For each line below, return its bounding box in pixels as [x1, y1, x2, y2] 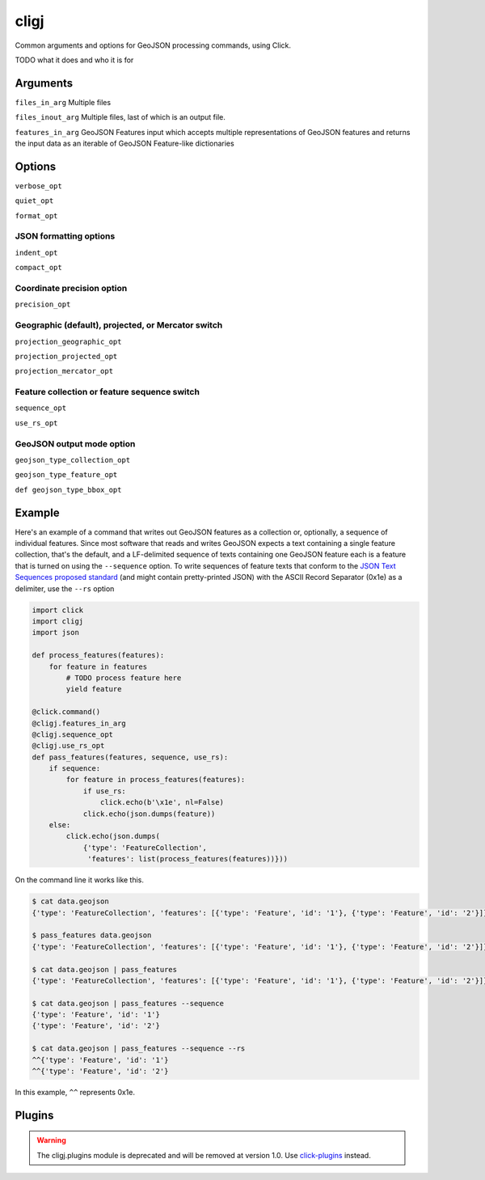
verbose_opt [15, 181, 62, 190]
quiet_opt [15, 197, 54, 205]
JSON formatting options [15, 231, 116, 242]
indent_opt [15, 247, 58, 257]
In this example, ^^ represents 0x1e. [15, 1088, 135, 1097]
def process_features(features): [32, 651, 165, 660]
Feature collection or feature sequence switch [15, 387, 200, 398]
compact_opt [15, 263, 62, 273]
